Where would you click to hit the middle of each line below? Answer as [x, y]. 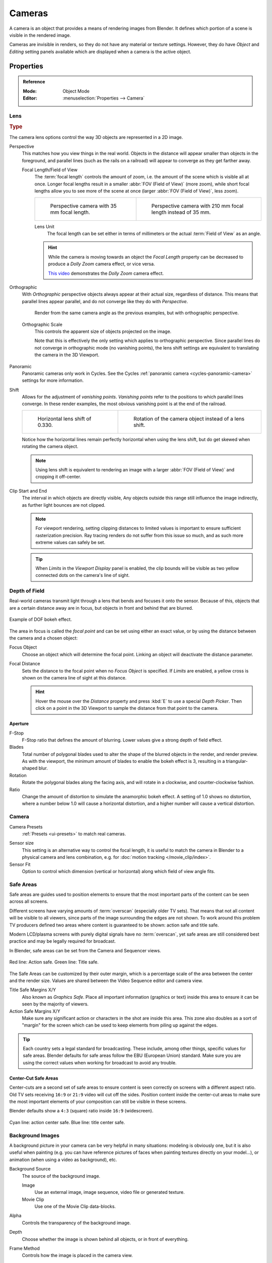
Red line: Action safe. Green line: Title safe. [54, 962]
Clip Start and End [28, 491]
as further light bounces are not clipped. [64, 505]
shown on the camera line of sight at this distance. [74, 677]
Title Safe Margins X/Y [33, 990]
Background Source [30, 1169]
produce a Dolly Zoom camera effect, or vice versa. [101, 264]
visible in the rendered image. [40, 35]
